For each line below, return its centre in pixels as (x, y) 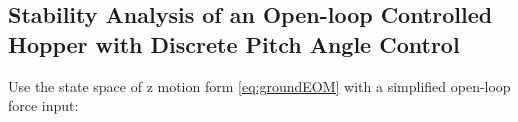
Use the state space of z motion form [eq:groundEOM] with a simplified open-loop (259, 85)
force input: (43, 105)
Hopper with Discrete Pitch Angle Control (234, 43)
